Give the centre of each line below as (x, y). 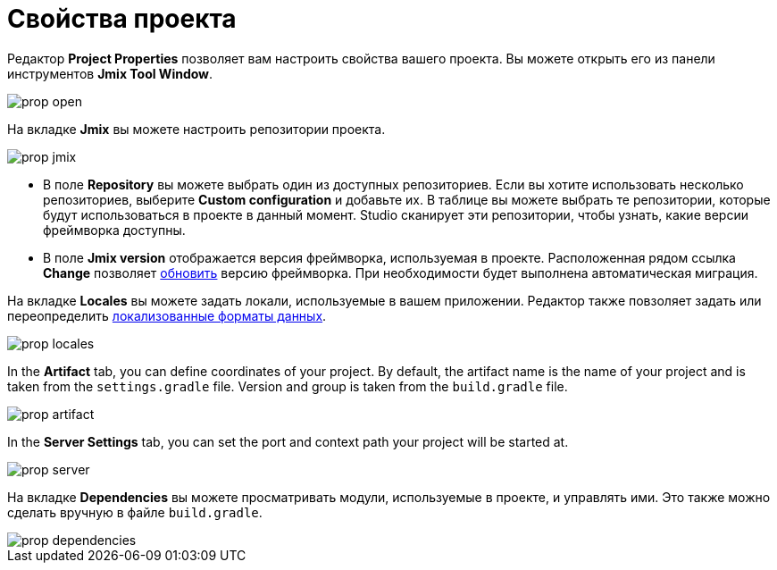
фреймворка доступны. (114, 230)
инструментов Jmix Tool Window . (110, 73)
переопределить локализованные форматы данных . (167, 315)
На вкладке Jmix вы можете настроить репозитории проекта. (196, 129)
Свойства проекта (122, 19)
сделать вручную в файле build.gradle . (135, 512)
